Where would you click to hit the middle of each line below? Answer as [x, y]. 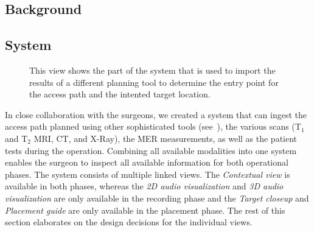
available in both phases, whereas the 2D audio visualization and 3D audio [144, 186]
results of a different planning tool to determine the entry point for [154, 82]
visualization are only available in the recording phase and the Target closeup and [157, 198]
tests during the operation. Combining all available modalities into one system [151, 150]
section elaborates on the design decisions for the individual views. [129, 222]
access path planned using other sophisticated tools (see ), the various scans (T [153, 126]
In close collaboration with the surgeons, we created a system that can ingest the [156, 114]
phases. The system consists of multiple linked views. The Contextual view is [148, 174]
